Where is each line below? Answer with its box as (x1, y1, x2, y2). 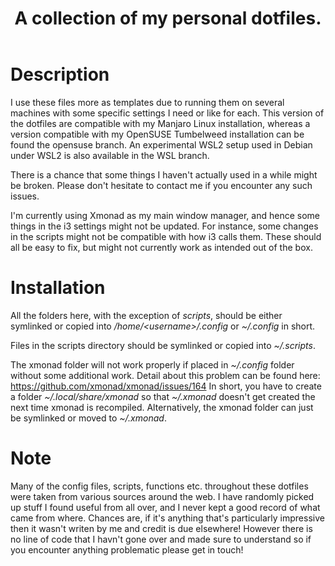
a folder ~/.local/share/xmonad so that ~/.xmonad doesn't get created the (10, 390, 316, 402)
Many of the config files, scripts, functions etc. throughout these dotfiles (10, 480, 309, 492)
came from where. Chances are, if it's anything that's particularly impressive (10, 512, 325, 524)
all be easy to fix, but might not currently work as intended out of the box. (10, 241, 313, 253)
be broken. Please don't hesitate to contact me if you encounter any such (10, 179, 313, 191)
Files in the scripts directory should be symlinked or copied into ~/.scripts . (10, 339, 316, 351)
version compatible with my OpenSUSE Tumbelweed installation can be (10, 128, 305, 140)
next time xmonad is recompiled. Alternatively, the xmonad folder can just (10, 401, 314, 413)
